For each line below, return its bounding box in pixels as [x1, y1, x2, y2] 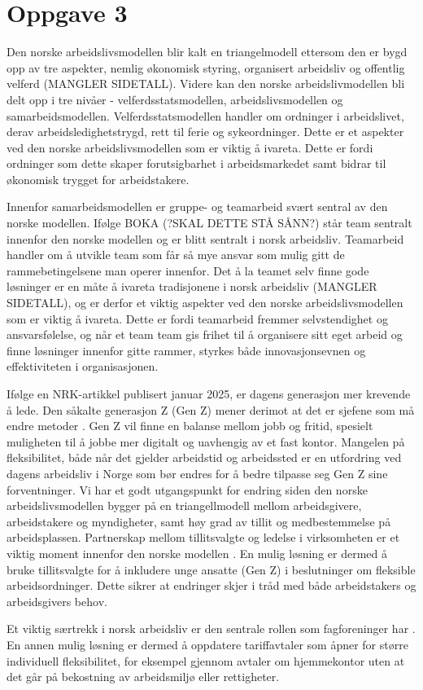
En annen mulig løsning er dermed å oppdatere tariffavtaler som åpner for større [7, 635, 408, 653]
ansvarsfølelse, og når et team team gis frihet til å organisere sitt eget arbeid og [7, 326, 403, 343]
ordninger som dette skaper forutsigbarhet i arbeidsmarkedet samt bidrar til [7, 155, 386, 172]
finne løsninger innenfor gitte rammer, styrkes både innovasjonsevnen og [7, 341, 366, 358]
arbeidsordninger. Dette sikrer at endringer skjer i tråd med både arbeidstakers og [7, 577, 416, 594]
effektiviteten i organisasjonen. [7, 358, 159, 375]
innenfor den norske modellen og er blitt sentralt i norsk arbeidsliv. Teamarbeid [7, 230, 404, 247]
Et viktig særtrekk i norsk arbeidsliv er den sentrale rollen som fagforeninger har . [7, 620, 416, 637]
